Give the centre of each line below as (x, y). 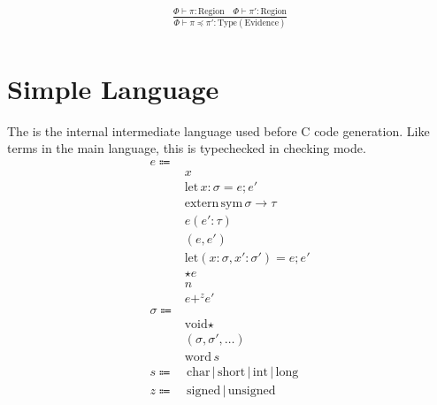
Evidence (262, 23)
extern (202, 204)
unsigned (252, 391)
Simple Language (113, 88)
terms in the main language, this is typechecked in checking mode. (187, 148)
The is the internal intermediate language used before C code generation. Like (218, 130)
